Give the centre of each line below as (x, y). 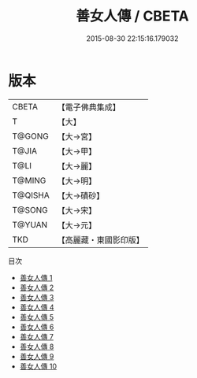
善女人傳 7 (36, 336)
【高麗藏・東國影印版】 (100, 239)
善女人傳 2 (37, 287)
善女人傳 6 (37, 327)
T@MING (29, 180)
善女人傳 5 (37, 317)
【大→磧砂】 (81, 195)
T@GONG (30, 136)
